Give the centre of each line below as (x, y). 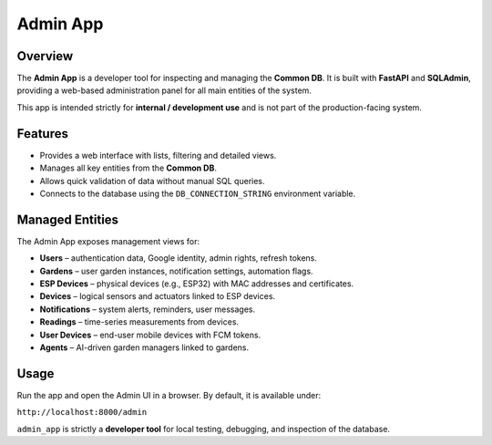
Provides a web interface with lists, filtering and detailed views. (158, 155)
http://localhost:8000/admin (82, 412)
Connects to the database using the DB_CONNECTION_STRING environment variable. (198, 193)
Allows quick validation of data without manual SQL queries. (152, 181)
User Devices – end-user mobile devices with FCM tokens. (150, 335)
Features (42, 134)
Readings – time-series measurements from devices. (139, 322)
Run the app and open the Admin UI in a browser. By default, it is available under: (169, 395)
